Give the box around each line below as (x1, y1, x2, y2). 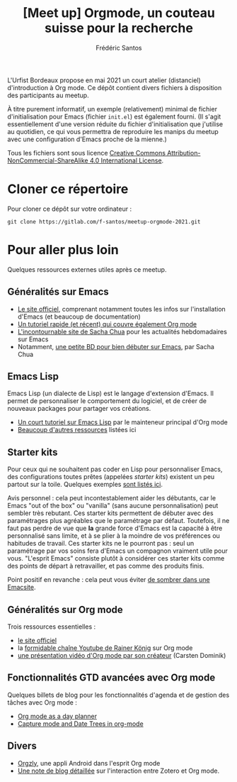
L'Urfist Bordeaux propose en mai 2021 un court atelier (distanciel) (7, 76, 202, 84)
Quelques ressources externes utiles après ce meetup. (7, 265, 167, 274)
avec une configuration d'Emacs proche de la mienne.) (7, 135, 168, 143)
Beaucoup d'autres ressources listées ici (17, 426, 137, 434)
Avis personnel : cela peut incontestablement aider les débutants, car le (7, 494, 216, 502)
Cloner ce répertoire (7, 181, 129, 197)
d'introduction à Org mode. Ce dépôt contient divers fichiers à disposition (7, 83, 222, 92)
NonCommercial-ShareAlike (7, 156, 88, 165)
